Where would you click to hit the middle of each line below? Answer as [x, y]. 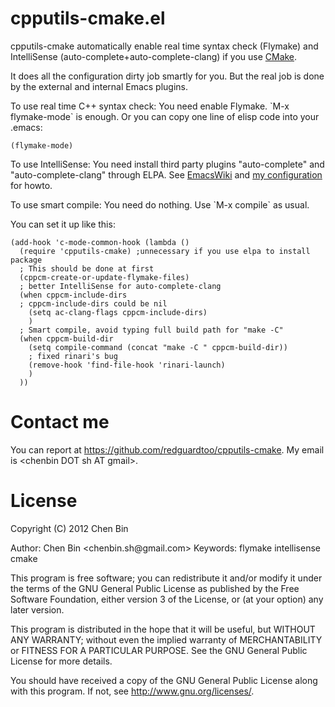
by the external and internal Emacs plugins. [99, 86]
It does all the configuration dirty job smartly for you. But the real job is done [167, 76]
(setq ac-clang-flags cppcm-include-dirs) [118, 312]
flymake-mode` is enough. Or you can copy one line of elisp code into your [165, 116]
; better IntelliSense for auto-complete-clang [120, 286]
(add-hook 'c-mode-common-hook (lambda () [100, 242]
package [26, 260]
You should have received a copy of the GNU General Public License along [164, 680]
